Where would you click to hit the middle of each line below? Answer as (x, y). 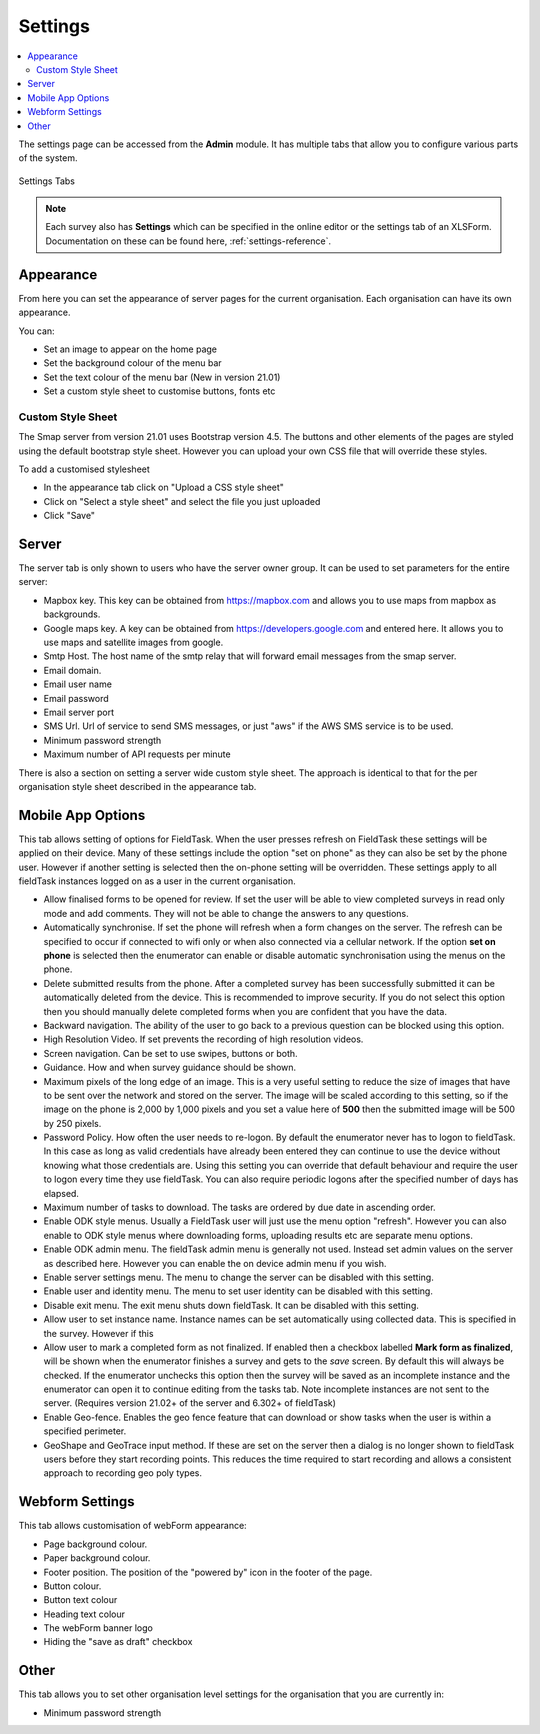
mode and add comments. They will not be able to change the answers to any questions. (226, 913)
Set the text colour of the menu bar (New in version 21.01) (162, 377)
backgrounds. (72, 614)
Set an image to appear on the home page (130, 349)
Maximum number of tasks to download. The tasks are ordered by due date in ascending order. (239, 1207)
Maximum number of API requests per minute (137, 754)
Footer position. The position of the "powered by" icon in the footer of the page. (208, 1572)
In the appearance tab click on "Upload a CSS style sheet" (164, 487)
